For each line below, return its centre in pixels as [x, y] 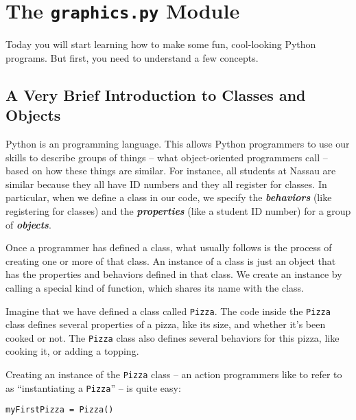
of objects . [28, 224]
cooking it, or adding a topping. [72, 351]
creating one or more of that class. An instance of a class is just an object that [171, 260]
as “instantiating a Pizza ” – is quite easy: [93, 387]
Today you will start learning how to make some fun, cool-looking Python [161, 44]
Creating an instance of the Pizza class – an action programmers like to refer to [174, 374]
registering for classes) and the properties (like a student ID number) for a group [178, 211]
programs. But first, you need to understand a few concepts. [132, 57]
